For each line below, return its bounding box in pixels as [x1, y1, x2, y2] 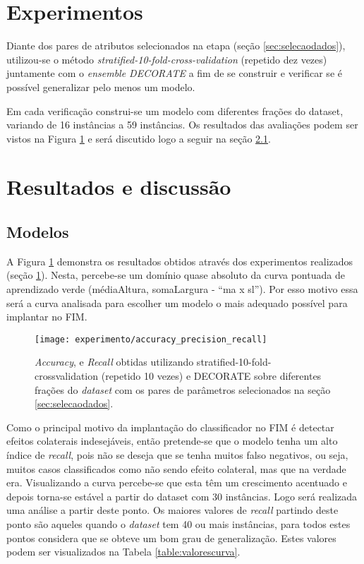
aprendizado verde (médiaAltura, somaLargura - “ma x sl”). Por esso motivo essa [6, 282, 358, 296]
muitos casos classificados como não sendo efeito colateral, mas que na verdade [6, 461, 346, 476]
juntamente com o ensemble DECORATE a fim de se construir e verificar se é [6, 66, 342, 80]
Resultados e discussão [6, 172, 231, 201]
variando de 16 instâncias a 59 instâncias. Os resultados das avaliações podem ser [6, 117, 358, 132]
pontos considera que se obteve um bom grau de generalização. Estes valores [6, 530, 336, 545]
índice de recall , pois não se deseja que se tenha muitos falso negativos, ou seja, [6, 448, 348, 462]
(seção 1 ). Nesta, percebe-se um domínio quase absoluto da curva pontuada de [6, 268, 345, 282]
